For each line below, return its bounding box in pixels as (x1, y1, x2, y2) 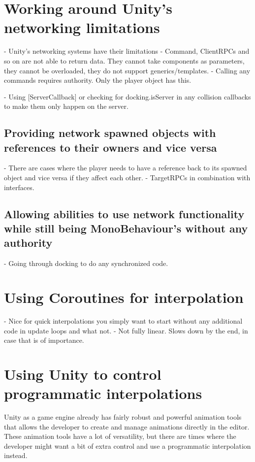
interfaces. (4, 182, 34, 192)
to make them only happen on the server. (4, 101, 128, 111)
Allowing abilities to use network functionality (4, 206, 245, 221)
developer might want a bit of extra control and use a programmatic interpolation (4, 440, 251, 451)
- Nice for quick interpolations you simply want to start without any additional (4, 315, 243, 326)
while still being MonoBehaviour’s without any (4, 221, 248, 236)
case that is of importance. (4, 335, 84, 345)
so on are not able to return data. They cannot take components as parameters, (4, 55, 245, 66)
